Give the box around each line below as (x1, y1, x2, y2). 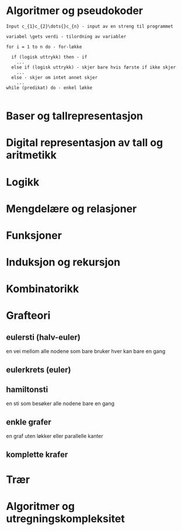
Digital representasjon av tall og (6, 136, 163, 150)
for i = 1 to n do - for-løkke (6, 44, 82, 50)
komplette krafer (6, 449, 68, 460)
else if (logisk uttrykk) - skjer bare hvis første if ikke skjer (11, 64, 176, 70)
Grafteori (6, 309, 51, 322)
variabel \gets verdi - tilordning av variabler (6, 33, 127, 39)
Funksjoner (6, 229, 62, 242)
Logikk (6, 175, 40, 188)
